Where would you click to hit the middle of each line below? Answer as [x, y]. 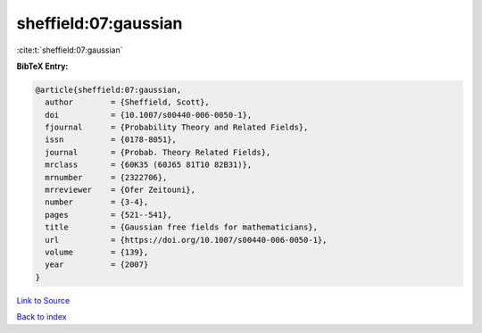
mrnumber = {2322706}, [106, 177]
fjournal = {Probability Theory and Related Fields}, [177, 128]
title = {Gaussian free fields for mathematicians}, [182, 227]
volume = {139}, [97, 252]
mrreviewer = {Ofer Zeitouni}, [120, 190]
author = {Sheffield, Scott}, [127, 102]
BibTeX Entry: [42, 66]
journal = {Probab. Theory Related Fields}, [158, 152]
